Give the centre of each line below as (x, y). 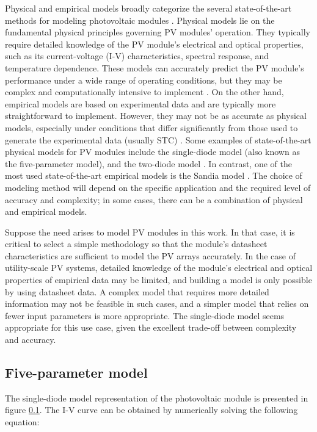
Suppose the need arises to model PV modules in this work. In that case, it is (150, 232)
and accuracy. (31, 340)
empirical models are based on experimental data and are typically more (140, 103)
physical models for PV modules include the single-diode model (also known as (152, 152)
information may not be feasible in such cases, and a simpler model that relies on (157, 304)
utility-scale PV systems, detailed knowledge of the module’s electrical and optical (159, 268)
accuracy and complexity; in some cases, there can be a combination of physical (154, 199)
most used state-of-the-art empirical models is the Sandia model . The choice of (154, 175)
